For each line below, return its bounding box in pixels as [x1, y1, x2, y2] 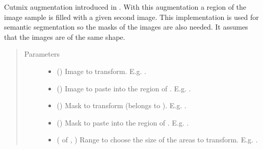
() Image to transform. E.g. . [57, 65, 146, 76]
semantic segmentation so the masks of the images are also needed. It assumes [4, 21, 248, 32]
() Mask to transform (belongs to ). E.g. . [57, 100, 187, 111]
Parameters [24, 48, 60, 59]
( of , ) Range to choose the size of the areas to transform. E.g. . [57, 134, 258, 145]
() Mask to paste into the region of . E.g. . [57, 117, 189, 128]
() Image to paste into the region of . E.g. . [57, 83, 191, 93]
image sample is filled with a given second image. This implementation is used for [4, 11, 259, 22]
